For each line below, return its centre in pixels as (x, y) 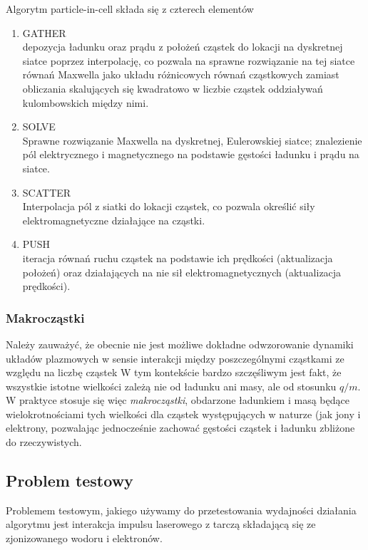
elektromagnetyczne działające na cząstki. (114, 220)
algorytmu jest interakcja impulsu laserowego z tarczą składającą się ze (161, 524)
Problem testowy (70, 481)
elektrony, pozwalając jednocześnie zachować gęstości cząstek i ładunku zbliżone (180, 428)
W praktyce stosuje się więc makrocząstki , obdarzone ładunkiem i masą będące (178, 400)
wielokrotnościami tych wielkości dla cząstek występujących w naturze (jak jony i (183, 414)
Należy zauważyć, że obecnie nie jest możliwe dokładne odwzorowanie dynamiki (180, 344)
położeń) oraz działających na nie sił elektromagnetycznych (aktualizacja (182, 272)
